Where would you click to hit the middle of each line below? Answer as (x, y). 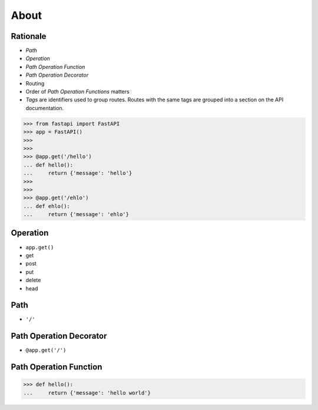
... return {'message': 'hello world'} (87, 393)
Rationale (29, 36)
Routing (35, 83)
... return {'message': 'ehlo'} (76, 214)
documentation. (45, 108)
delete (33, 280)
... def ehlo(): (47, 206)
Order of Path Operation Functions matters (77, 92)
